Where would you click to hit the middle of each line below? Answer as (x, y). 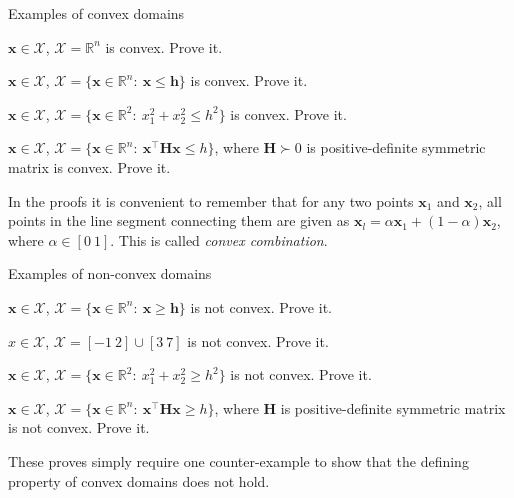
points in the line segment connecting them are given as (179, 220)
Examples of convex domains (96, 13)
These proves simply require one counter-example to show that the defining (238, 460)
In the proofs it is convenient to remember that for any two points (211, 200)
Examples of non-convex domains (110, 273)
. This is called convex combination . (219, 239)
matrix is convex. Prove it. (89, 166)
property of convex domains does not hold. (139, 480)
